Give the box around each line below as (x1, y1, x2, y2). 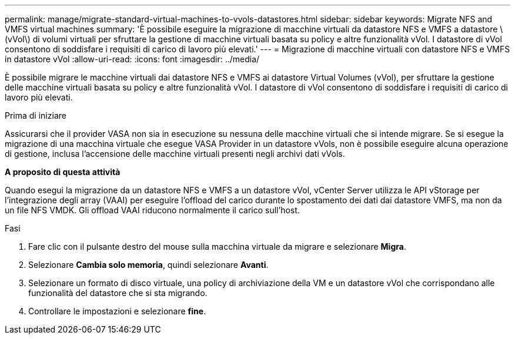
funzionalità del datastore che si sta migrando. (28, 288, 208, 298)
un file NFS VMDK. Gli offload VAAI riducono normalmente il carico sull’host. (5, 205, 300, 215)
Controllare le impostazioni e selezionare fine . (28, 306, 206, 316)
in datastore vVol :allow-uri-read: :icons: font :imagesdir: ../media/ (5, 54, 260, 64)
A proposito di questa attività (5, 167, 121, 177)
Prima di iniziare (5, 110, 66, 120)
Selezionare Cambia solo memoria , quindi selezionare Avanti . (28, 260, 269, 270)
